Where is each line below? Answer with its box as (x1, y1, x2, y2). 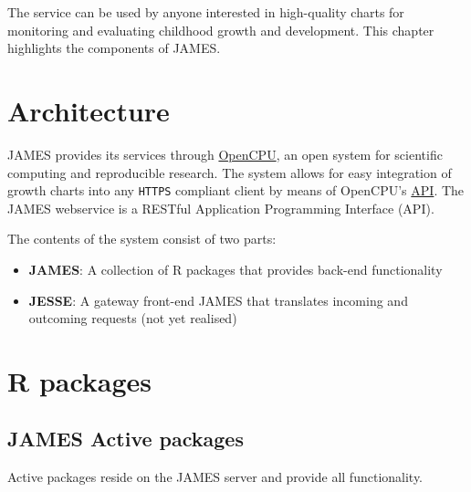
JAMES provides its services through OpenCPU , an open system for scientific (7, 144, 443, 163)
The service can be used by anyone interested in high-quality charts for (7, 3, 404, 21)
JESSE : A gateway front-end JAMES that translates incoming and (28, 290, 408, 309)
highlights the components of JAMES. (7, 38, 221, 58)
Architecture (7, 91, 170, 129)
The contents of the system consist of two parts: (7, 229, 277, 248)
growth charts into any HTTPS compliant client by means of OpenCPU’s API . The (7, 181, 465, 200)
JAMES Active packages (7, 424, 244, 453)
